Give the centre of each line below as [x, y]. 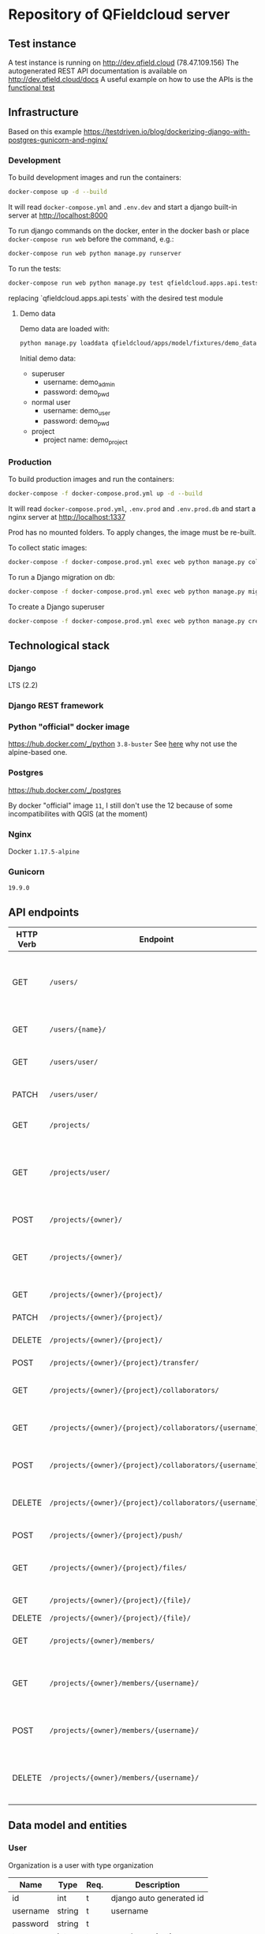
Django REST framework [56, 706]
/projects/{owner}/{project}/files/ [118, 1568]
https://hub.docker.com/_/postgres [65, 790]
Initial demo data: [48, 358]
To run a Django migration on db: [62, 577]
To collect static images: [48, 547]
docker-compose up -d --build [58, 192]
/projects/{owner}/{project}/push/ [116, 1535]
